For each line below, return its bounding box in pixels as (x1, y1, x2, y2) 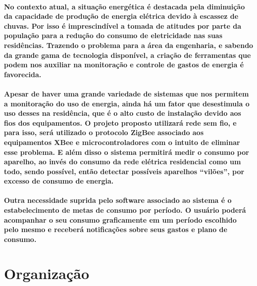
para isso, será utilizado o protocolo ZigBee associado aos (4, 127, 204, 138)
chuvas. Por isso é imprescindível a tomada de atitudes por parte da (4, 20, 242, 31)
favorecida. (4, 69, 42, 79)
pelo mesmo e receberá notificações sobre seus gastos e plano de (4, 224, 227, 235)
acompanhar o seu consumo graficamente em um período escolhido (4, 214, 237, 225)
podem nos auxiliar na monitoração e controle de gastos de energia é (4, 59, 244, 70)
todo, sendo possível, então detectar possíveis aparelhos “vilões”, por (4, 166, 245, 176)
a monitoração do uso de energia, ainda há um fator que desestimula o (4, 98, 250, 108)
